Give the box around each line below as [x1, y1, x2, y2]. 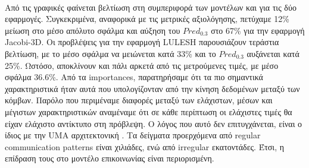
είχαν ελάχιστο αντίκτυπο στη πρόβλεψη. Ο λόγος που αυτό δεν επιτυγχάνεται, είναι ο [5, 117, 302, 129]
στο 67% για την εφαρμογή [211, 24, 305, 36]
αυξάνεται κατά [246, 47, 299, 59]
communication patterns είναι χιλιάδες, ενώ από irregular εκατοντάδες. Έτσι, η [5, 140, 285, 153]
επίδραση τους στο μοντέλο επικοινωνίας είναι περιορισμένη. [5, 152, 214, 164]
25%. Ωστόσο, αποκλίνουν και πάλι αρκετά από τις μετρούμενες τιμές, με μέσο [5, 59, 279, 71]
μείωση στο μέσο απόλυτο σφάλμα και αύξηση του [5, 24, 180, 36]
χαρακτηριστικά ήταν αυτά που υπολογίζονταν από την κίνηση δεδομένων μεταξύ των [5, 82, 300, 94]
